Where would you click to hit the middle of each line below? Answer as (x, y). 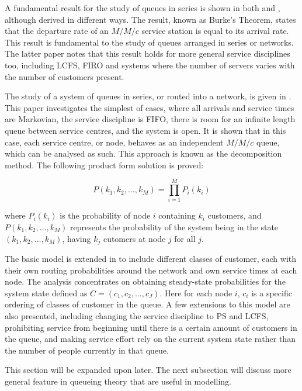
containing (177, 215)
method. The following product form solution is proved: (104, 165)
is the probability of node (105, 215)
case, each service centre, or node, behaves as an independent (114, 142)
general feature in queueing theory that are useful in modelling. (118, 381)
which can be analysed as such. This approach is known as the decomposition (143, 153)
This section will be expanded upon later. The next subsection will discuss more (148, 370)
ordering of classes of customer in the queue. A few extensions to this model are (147, 304)
